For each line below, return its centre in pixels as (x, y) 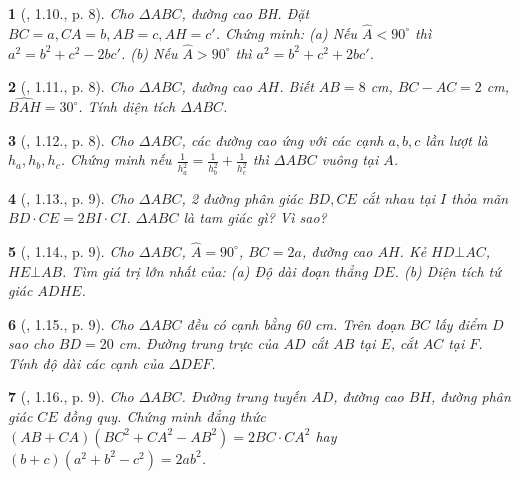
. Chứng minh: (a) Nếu (286, 32)
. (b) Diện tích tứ (447, 270)
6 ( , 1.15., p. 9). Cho (71, 323)
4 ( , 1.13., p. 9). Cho (71, 197)
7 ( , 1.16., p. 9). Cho (71, 396)
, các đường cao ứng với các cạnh (282, 139)
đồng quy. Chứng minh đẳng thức (164, 416)
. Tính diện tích (127, 106)
